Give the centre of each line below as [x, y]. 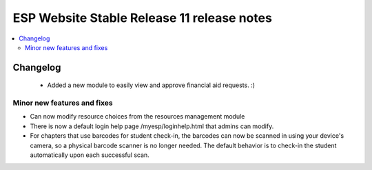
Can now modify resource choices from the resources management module [137, 117]
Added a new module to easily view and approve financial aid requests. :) [151, 85]
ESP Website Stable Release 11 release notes [142, 18]
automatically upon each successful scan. [90, 155]
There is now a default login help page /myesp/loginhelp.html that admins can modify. [152, 126]
